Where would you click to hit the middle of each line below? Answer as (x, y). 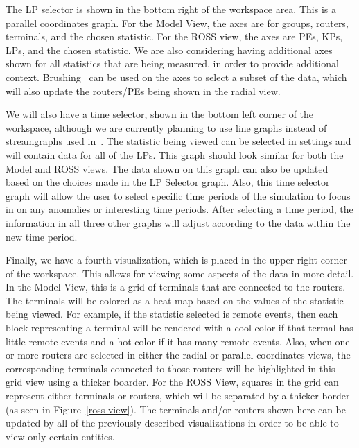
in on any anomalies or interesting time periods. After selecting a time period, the (179, 209)
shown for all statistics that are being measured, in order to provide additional (172, 63)
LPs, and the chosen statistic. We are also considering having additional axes (169, 50)
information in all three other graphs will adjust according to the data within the (178, 222)
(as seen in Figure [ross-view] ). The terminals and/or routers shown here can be (176, 409)
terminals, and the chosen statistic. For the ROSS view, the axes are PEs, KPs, (174, 36)
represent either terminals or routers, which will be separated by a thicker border (178, 396)
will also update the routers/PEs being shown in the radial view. (143, 91)
